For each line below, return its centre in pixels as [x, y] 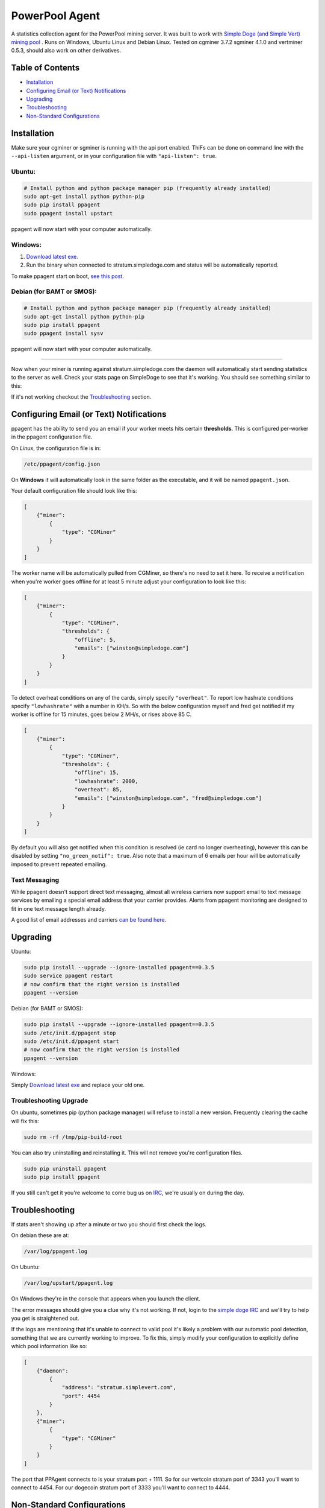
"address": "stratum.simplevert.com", [119, 1388]
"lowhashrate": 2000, [106, 781]
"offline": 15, [97, 773]
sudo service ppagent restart [68, 976]
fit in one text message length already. [59, 908]
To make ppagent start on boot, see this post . [68, 276]
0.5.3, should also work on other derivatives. [66, 51]
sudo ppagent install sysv [63, 334]
